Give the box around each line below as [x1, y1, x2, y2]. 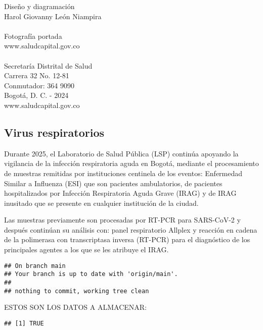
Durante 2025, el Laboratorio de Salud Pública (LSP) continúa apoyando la [4, 148, 239, 158]
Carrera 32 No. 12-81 [4, 70, 69, 81]
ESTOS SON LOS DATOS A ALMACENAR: [4, 302, 147, 312]
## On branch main [4, 262, 66, 269]
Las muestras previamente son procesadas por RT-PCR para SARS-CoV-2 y [4, 214, 241, 225]
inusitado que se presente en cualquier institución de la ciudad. [4, 197, 199, 208]
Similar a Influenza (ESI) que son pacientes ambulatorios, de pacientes [4, 178, 223, 188]
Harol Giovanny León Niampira [4, 11, 102, 21]
